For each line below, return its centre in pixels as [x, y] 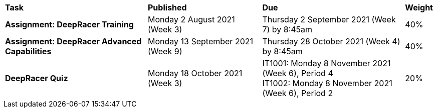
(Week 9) [165, 51]
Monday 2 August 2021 [191, 19]
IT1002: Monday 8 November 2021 [327, 83]
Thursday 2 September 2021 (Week [329, 19]
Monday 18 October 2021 [195, 73]
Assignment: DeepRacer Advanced [73, 41]
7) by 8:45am [287, 29]
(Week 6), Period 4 [298, 73]
